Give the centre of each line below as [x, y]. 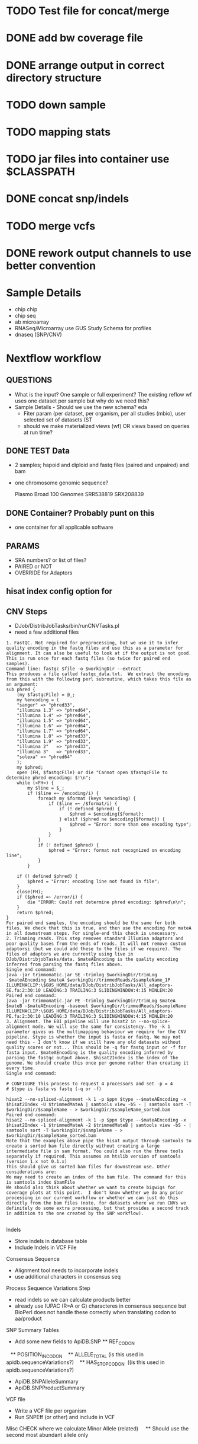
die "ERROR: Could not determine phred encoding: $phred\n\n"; [107, 902]
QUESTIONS [29, 380]
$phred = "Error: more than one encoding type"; [131, 825]
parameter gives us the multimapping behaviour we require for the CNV [96, 1032]
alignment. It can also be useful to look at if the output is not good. [99, 653]
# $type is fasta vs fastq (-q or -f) [54, 1089]
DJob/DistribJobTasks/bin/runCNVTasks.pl [67, 626]
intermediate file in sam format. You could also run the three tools [95, 1151]
